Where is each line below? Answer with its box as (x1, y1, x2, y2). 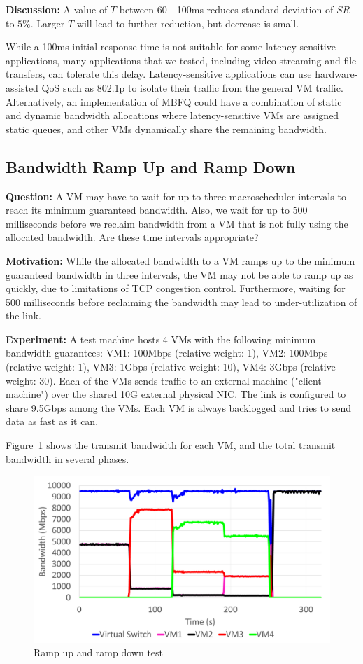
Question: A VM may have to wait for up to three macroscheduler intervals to (6, 188, 346, 203)
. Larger (30, 15, 65, 30)
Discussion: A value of (6, 2, 108, 16)
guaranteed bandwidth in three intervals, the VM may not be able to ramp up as (6, 267, 353, 282)
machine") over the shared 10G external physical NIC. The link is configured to (6, 387, 346, 401)
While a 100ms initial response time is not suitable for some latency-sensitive (6, 39, 336, 54)
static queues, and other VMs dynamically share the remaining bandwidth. (6, 121, 327, 136)
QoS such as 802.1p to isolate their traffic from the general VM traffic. (41, 80, 343, 95)
